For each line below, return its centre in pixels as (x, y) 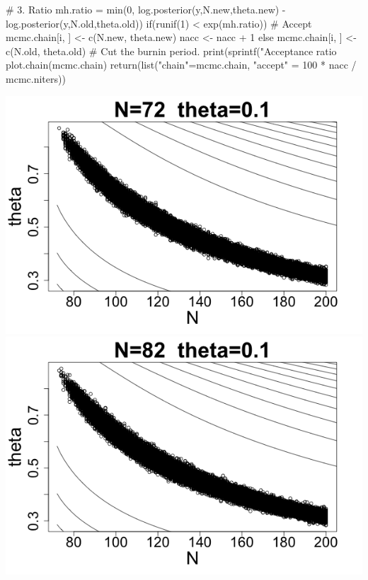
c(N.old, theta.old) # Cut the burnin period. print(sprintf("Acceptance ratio (171, 51)
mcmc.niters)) (36, 78)
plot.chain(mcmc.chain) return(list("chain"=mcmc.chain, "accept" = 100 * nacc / (181, 65)
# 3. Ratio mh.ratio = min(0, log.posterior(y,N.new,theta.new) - (146, 9)
